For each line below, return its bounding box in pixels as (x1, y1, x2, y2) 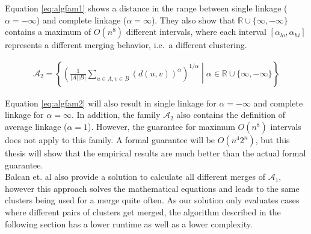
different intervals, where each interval (126, 25, 266, 38)
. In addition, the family (71, 108, 161, 121)
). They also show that (151, 13, 235, 26)
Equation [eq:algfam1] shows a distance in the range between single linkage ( (5, 2, 288, 14)
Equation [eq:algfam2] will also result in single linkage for (5, 96, 217, 109)
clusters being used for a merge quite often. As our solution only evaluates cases (5, 194, 300, 206)
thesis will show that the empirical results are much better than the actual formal (5, 147, 306, 159)
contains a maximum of (5, 25, 91, 38)
